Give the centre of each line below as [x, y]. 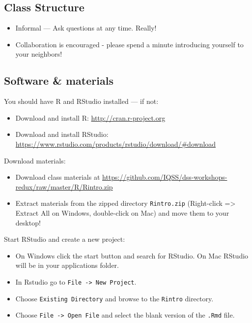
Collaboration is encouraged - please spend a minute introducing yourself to [129, 44]
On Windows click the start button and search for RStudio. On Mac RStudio [132, 255]
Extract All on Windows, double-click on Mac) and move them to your [122, 213]
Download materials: [35, 160]
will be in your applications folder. [67, 265]
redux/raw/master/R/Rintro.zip [64, 186]
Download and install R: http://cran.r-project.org [90, 117]
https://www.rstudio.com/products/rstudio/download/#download [116, 144]
